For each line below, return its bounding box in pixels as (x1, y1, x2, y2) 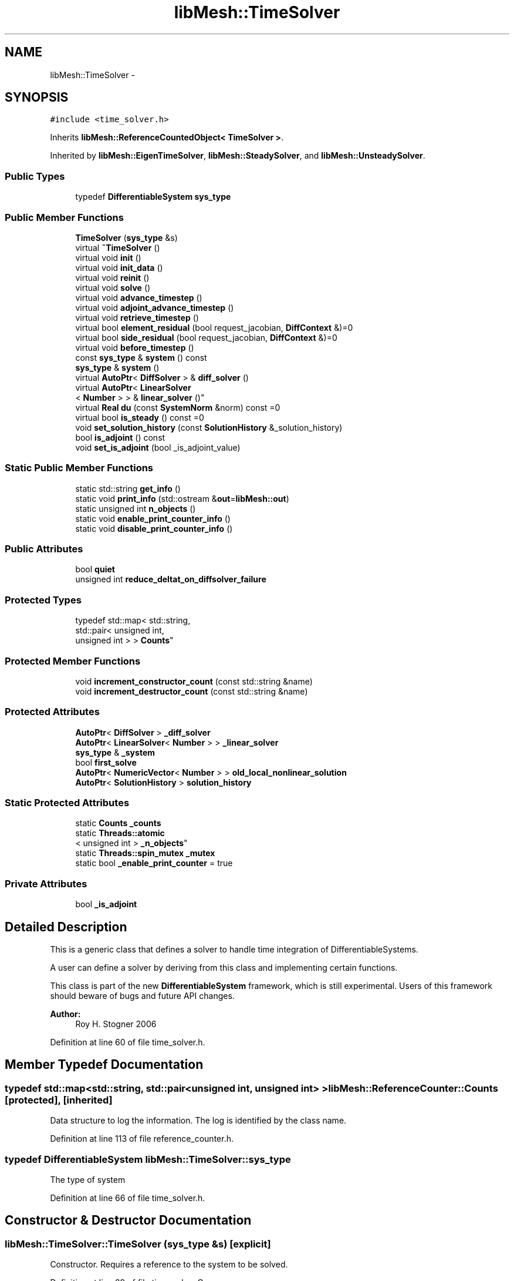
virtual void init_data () (75, 262, 163, 273)
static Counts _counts (75, 818, 161, 829)
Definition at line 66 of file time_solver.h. (50, 1193, 205, 1203)
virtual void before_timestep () (75, 342, 194, 353)
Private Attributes (5, 877, 87, 890)
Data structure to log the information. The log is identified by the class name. (50, 1115, 347, 1126)
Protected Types (5, 593, 82, 606)
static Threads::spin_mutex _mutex (75, 848, 215, 859)
